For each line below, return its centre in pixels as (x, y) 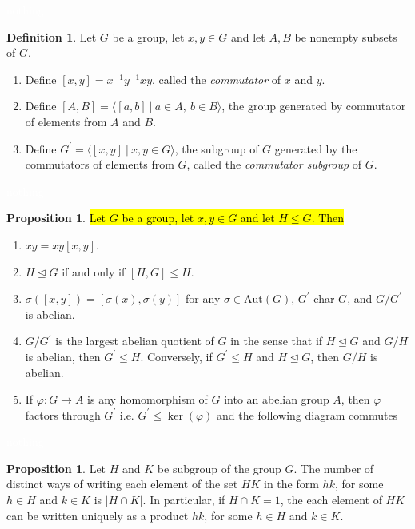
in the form (291, 484)
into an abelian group (277, 399)
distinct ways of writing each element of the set (122, 484)
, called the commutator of (217, 79)
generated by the (316, 148)
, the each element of (331, 500)
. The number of (334, 468)
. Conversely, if (176, 356)
